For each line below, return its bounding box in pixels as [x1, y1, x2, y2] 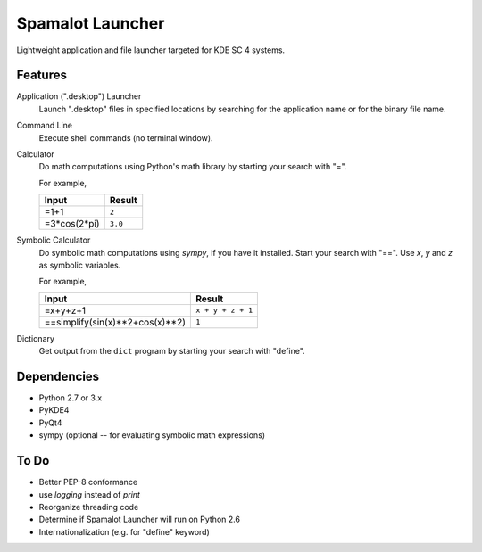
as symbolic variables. [38, 260, 121, 270]
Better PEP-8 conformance [38, 477, 138, 488]
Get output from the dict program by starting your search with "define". [38, 346, 305, 357]
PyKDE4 [38, 405, 70, 416]
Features [16, 68, 67, 83]
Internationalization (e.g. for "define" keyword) [38, 526, 210, 537]
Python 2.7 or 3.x [38, 392, 103, 403]
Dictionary [16, 333, 55, 343]
